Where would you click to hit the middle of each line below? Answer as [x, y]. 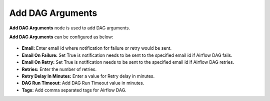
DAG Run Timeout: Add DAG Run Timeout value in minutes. [83, 83]
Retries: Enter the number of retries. [59, 69]
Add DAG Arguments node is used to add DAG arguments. [69, 28]
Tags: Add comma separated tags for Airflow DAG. [74, 90]
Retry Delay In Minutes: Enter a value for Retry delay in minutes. [88, 76]
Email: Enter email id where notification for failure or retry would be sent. [97, 48]
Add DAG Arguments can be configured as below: [61, 37]
